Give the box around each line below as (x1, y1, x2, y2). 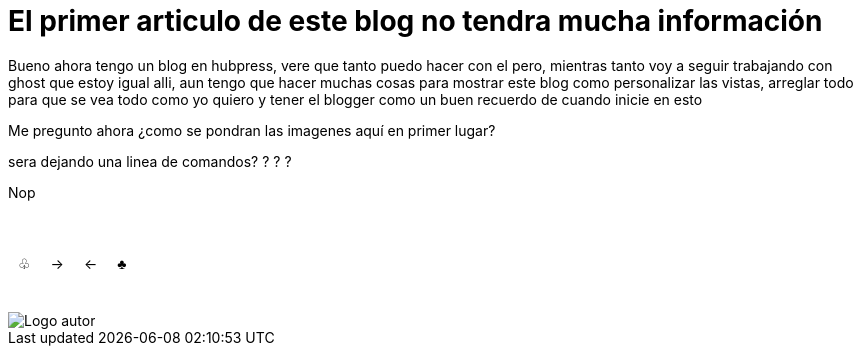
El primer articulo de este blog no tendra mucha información (8, 4, 823, 38)
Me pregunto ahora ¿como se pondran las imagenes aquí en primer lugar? (8, 121, 496, 139)
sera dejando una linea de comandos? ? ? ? (8, 152, 292, 170)
